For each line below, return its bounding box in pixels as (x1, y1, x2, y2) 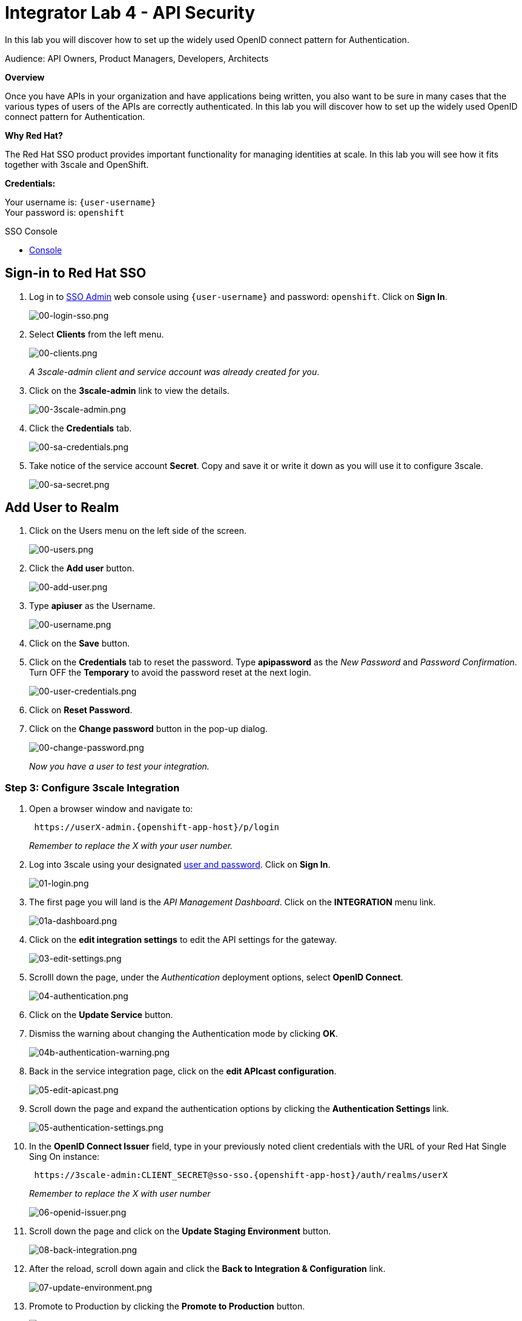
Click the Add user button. (29, 563, 134, 574)
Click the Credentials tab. (29, 422, 132, 433)
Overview (5, 72, 45, 82)
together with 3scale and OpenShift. (5, 159, 149, 170)
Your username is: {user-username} (5, 196, 156, 207)
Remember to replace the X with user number (29, 1188, 211, 1199)
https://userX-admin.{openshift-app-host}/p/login (34, 822, 280, 833)
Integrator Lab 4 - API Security (5, 2, 256, 23)
